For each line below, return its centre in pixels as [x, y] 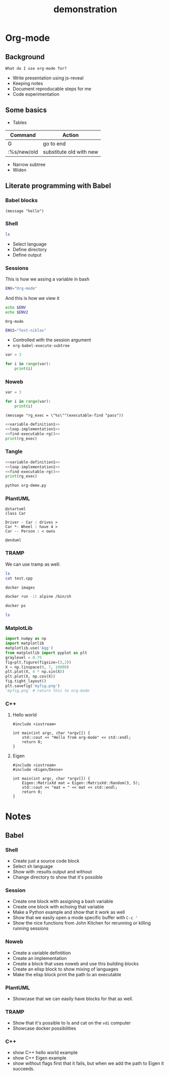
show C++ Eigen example [40, 1058]
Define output [27, 255]
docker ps [16, 606]
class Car [16, 514]
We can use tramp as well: [33, 564]
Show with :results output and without [52, 872]
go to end [54, 144]
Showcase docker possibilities [44, 1028]
